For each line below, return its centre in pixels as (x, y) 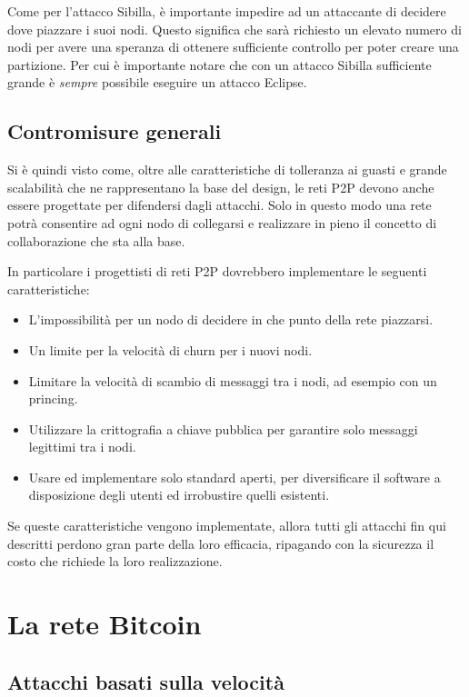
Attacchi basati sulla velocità (146, 681)
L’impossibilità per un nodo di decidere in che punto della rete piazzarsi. (231, 319)
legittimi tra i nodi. (82, 447)
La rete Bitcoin (105, 624)
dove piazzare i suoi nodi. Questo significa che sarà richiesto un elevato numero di (234, 29)
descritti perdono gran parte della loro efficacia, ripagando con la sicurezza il (221, 543)
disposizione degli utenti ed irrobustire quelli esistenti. (179, 495)
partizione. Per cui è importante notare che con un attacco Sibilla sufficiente (220, 64)
